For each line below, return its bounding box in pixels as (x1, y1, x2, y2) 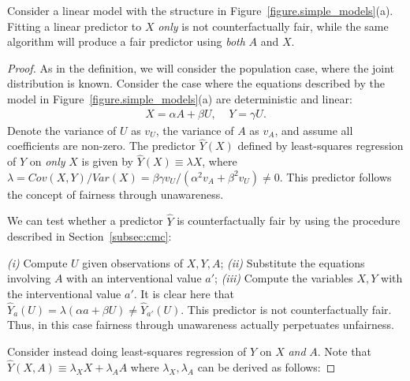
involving (7, 270, 51, 286)
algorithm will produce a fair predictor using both (7, 33, 245, 50)
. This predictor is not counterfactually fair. (181, 301, 392, 317)
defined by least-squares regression (237, 137, 404, 154)
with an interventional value (66, 270, 202, 286)
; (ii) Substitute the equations (220, 254, 365, 271)
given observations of (82, 254, 184, 271)
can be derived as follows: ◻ (197, 358, 336, 375)
